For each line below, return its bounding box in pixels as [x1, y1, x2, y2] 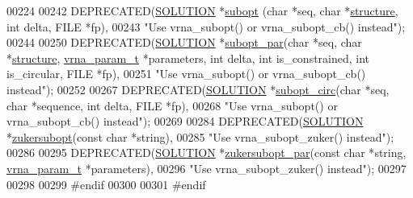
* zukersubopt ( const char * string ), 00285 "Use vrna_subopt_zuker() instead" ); [6, 128, 394, 145]
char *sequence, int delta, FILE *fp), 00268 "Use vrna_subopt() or [6, 97, 338, 113]
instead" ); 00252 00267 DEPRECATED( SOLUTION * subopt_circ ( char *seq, [6, 80, 390, 97]
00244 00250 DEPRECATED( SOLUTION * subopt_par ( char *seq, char [6, 34, 362, 51]
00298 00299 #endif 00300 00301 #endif [6, 175, 206, 192]
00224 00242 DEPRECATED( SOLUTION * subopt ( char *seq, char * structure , [6, 2, 398, 19]
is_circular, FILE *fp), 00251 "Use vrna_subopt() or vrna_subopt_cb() [6, 65, 366, 82]
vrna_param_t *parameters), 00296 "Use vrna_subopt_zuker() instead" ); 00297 [6, 159, 407, 176]
